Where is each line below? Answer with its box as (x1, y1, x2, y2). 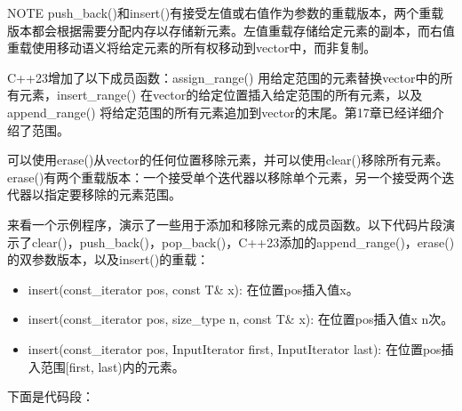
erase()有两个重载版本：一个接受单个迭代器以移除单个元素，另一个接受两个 (7, 167, 442, 186)
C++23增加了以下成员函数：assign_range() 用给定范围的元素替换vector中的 (7, 68, 441, 86)
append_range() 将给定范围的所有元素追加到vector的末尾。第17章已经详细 (7, 102, 432, 121)
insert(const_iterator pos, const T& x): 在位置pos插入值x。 (28, 279, 359, 298)
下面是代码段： (7, 387, 94, 406)
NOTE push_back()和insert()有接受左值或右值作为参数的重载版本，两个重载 (7, 4, 444, 21)
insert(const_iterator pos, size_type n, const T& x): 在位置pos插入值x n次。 (28, 310, 454, 328)
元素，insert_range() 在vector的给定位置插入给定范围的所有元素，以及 (19, 85, 423, 104)
